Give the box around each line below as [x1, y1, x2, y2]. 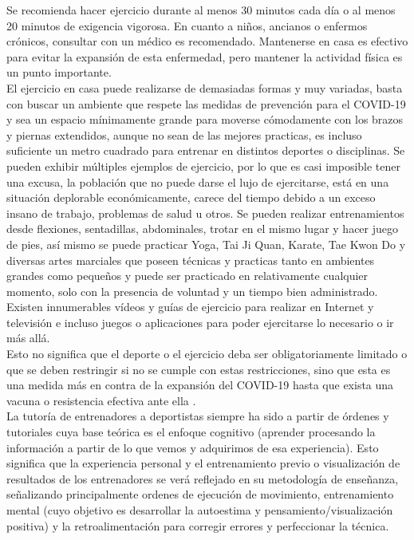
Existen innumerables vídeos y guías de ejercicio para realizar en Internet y [6, 298, 374, 315]
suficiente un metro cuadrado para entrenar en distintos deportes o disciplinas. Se [6, 142, 405, 159]
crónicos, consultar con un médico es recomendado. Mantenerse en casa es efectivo [6, 33, 408, 49]
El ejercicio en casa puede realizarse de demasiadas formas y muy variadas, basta [6, 79, 403, 96]
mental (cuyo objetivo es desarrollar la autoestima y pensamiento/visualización [6, 502, 393, 518]
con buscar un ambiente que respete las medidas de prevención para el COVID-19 [6, 95, 406, 112]
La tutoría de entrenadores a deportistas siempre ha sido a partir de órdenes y [6, 408, 389, 424]
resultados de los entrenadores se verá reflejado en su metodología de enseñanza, [6, 470, 399, 487]
